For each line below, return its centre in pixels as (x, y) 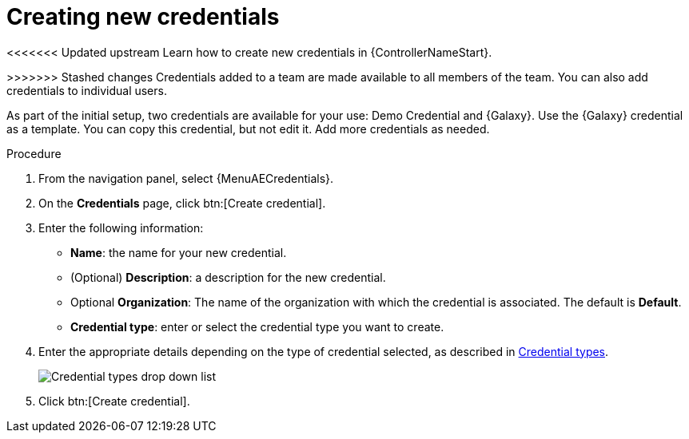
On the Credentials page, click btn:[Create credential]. (182, 203)
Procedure (34, 153)
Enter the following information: (121, 227)
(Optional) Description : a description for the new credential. (228, 277)
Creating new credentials (143, 17)
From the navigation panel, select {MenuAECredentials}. (186, 178)
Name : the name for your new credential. (179, 252)
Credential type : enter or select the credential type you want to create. (257, 326)
